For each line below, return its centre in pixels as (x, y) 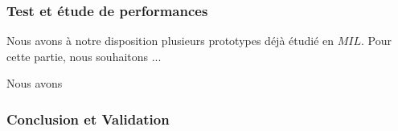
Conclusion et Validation (88, 119)
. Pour (377, 41)
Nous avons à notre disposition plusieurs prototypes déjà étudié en (170, 41)
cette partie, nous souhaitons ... (84, 56)
